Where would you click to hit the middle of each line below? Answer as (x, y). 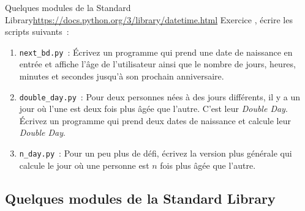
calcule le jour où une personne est (84, 165)
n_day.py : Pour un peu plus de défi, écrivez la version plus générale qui (156, 153)
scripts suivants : (37, 31)
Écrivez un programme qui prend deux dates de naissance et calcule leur (155, 120)
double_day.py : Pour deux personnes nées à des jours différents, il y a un (160, 96)
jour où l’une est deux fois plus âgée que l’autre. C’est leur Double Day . (153, 109)
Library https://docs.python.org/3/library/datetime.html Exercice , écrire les (149, 19)
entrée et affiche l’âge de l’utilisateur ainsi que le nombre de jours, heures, (157, 64)
